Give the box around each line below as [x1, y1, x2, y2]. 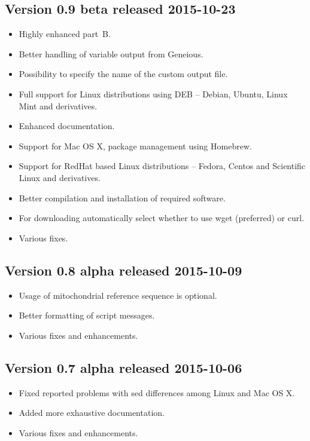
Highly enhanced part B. [19, 27, 111, 40]
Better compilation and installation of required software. [19, 191, 226, 204]
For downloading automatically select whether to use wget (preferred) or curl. [19, 212, 305, 224]
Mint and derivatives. [19, 99, 98, 112]
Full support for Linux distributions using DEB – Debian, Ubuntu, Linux [19, 87, 288, 100]
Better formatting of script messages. [19, 309, 155, 321]
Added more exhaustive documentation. [19, 406, 165, 419]
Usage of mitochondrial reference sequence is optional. [19, 289, 217, 301]
